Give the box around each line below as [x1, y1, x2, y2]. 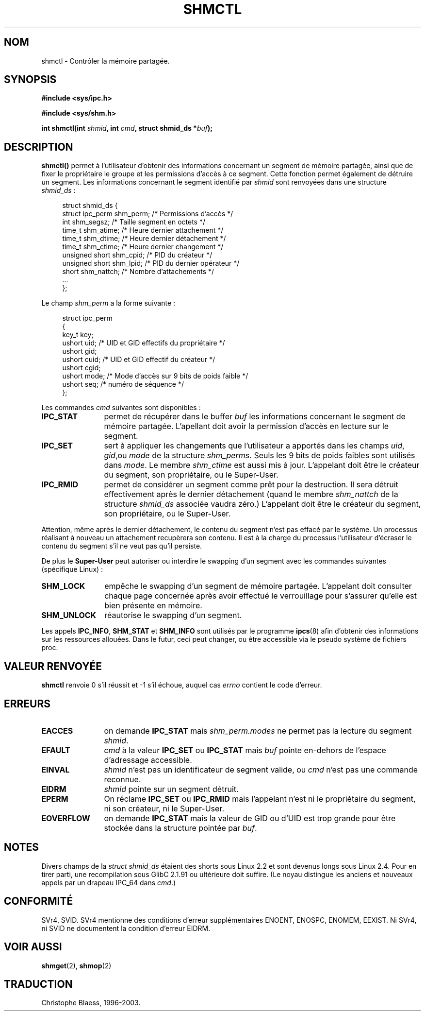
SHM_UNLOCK [41, 610, 97, 620]
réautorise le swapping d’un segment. [104, 610, 242, 620]
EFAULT [41, 745, 70, 755]
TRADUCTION [4, 978, 73, 990]
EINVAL [41, 764, 70, 774]
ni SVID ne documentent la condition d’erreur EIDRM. [41, 924, 211, 932]
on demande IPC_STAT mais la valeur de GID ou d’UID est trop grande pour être [104, 813, 396, 823]
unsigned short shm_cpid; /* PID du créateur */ [62, 251, 212, 259]
